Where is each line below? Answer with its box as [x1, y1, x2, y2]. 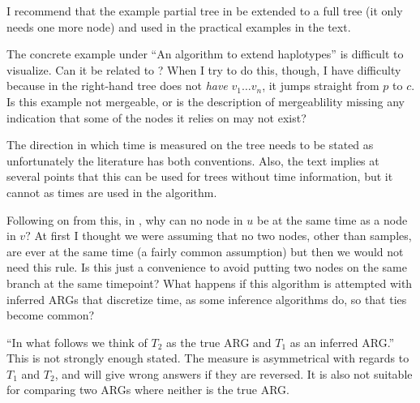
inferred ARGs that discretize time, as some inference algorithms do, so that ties [6, 290, 407, 307]
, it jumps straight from [262, 77, 379, 94]
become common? [6, 307, 95, 324]
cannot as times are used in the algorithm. [6, 183, 217, 200]
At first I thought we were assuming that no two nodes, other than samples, [34, 227, 412, 244]
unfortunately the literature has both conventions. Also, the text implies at [6, 152, 379, 169]
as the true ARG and [166, 333, 272, 350]
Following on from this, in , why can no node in [6, 211, 243, 228]
